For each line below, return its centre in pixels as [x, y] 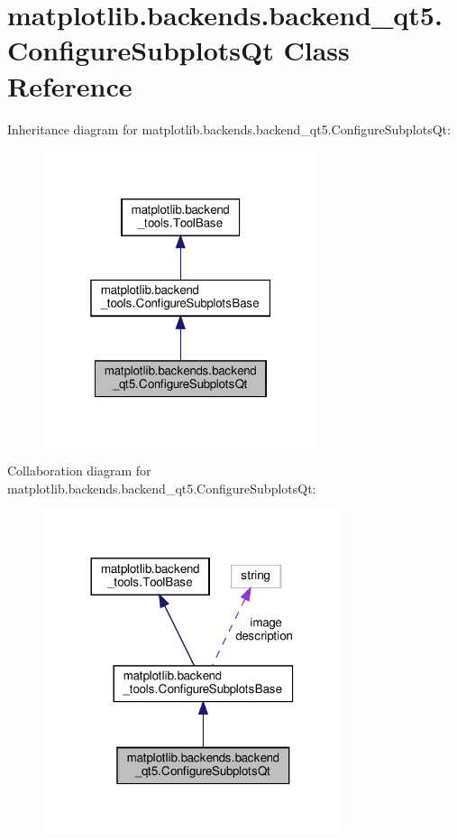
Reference [70, 85]
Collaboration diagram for [79, 471]
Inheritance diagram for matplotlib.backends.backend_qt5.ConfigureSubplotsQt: [229, 129]
